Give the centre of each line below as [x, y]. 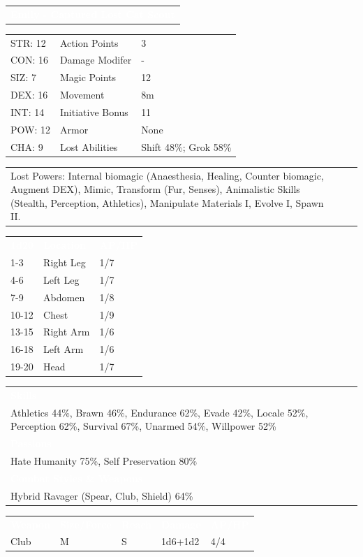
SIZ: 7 [23, 77]
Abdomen [64, 297]
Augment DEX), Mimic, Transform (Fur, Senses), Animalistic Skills [155, 189]
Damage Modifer [96, 60]
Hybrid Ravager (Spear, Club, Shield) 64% [102, 495]
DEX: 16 [29, 95]
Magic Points [88, 77]
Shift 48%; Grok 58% [186, 146]
